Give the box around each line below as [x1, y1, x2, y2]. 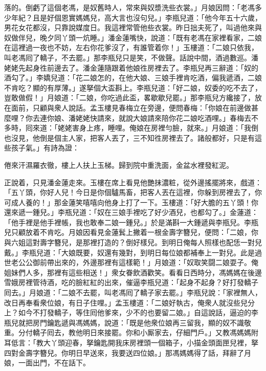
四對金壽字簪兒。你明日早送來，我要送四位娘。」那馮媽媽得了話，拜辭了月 [4, 347, 251, 358]
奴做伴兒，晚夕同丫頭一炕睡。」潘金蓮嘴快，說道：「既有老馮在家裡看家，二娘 [4, 32, 262, 42]
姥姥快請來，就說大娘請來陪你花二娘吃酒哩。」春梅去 [75, 112, 251, 123]
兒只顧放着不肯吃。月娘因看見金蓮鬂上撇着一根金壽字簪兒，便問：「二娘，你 [4, 227, 258, 237]
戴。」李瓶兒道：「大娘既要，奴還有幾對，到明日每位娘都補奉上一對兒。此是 [4, 247, 255, 257]
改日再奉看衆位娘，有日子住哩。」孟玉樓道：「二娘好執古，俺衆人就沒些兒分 [4, 297, 255, 308]
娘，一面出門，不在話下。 [4, 357, 90, 368]
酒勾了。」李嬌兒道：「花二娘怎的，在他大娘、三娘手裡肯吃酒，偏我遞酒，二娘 [4, 72, 262, 83]
